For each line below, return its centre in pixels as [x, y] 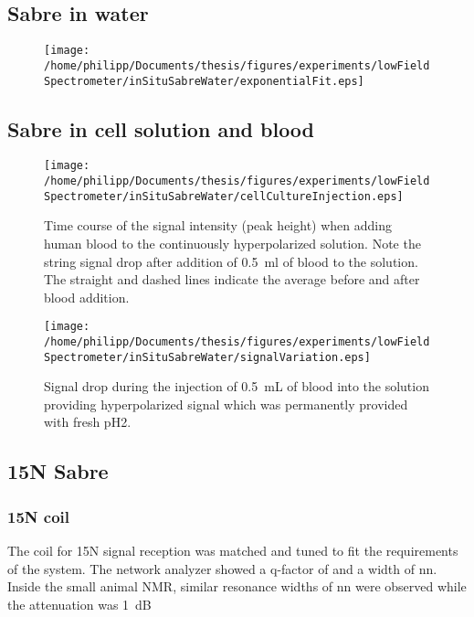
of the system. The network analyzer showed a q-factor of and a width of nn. [222, 568]
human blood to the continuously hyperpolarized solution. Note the [232, 243]
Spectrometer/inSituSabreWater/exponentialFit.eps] [204, 81]
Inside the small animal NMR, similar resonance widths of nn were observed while [237, 586]
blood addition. [87, 297]
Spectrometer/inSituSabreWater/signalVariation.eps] [207, 357]
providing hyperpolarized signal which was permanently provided [226, 404]
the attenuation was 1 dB [79, 604]
